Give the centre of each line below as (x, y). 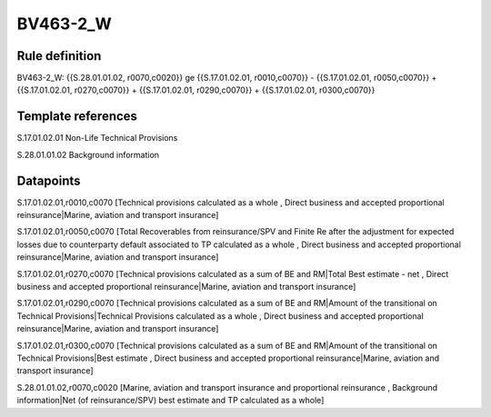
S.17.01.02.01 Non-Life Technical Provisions (97, 138)
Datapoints (49, 180)
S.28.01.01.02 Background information (88, 154)
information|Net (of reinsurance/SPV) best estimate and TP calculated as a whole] (170, 401)
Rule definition (59, 56)
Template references (77, 117)
